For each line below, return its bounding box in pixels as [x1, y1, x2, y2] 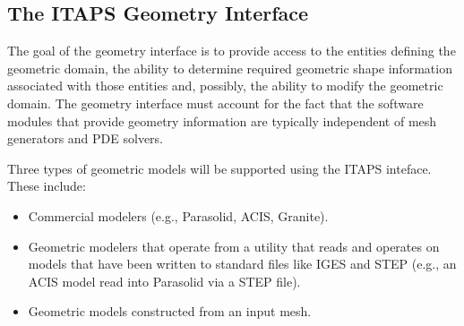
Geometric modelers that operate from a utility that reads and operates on [28, 236, 440, 255]
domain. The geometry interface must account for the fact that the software [7, 93, 424, 112]
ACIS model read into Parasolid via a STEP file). [28, 271, 301, 290]
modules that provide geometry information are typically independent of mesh [7, 111, 437, 130]
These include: [7, 176, 86, 195]
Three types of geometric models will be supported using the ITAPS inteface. [7, 159, 432, 177]
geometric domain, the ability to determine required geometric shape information [7, 58, 452, 77]
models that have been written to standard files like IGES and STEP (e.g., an [28, 254, 457, 273]
